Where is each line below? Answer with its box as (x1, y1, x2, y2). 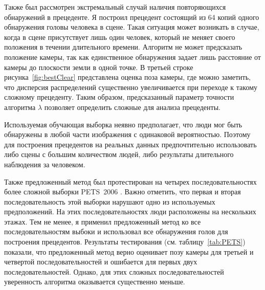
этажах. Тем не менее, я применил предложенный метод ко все (4, 216, 201, 227)
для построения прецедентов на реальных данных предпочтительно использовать (4, 139, 257, 149)
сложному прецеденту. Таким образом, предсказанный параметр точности (4, 92, 234, 102)
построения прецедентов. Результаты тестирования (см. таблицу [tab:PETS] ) (4, 236, 246, 247)
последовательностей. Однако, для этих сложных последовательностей (4, 266, 224, 277)
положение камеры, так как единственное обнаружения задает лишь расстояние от (4, 51, 261, 62)
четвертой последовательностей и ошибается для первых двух (4, 256, 197, 267)
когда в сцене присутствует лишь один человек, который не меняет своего (4, 31, 235, 42)
